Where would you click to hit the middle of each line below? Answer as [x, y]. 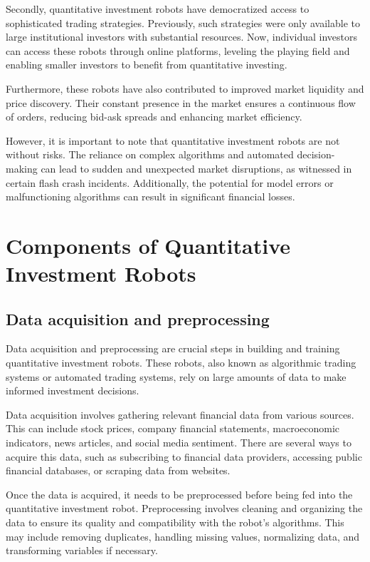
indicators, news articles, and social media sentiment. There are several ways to [179, 443]
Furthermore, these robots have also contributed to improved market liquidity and [185, 88]
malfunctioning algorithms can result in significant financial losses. [150, 196]
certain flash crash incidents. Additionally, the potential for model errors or [170, 182]
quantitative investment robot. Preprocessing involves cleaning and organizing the [184, 508]
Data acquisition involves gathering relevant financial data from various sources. [180, 414]
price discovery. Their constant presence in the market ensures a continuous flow [181, 102]
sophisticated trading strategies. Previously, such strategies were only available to [183, 22]
